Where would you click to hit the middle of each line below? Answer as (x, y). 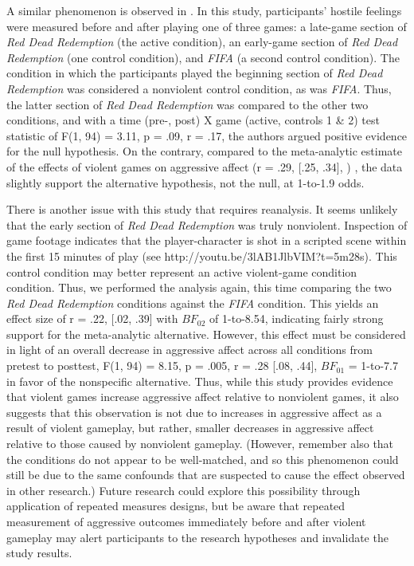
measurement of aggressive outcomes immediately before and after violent (186, 521)
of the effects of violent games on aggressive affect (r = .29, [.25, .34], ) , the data (205, 166)
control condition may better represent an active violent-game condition (182, 271)
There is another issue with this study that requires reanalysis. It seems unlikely (202, 209)
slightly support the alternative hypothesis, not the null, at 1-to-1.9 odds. (186, 182)
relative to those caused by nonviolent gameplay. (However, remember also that (200, 444)
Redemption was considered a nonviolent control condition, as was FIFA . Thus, (199, 88)
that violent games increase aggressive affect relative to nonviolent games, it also (203, 397)
